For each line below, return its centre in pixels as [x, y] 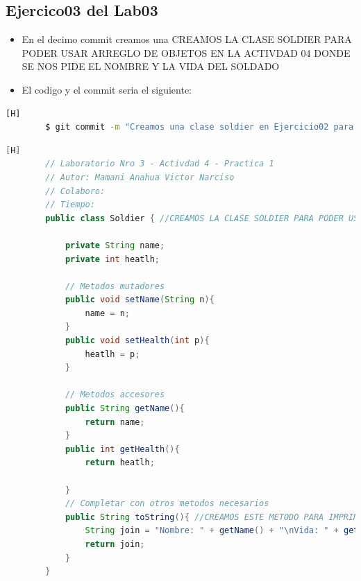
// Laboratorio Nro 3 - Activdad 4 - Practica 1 [160, 164]
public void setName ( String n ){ [140, 300]
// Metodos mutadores [115, 286]
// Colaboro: [75, 191]
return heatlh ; [120, 463]
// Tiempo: [70, 205]
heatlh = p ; [112, 354]
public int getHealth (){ [122, 449]
